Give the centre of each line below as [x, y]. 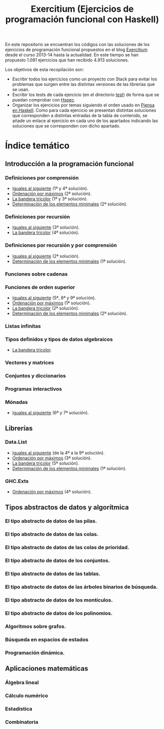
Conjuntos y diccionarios [35, 376]
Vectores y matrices [30, 363]
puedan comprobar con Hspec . [44, 100]
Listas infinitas [23, 326]
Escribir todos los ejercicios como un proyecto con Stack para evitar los [85, 79]
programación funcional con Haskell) [82, 19]
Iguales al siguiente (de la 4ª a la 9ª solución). [59, 452]
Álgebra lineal [22, 682]
